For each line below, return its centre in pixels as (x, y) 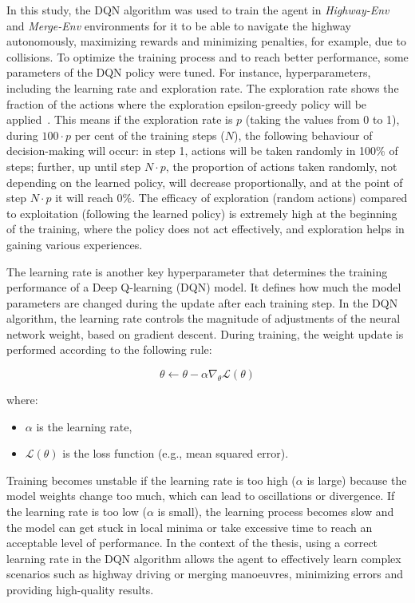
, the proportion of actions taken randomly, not (281, 166)
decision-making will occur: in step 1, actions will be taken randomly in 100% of (202, 151)
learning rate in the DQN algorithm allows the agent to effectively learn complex (204, 558)
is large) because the (357, 480)
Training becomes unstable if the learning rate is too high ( (151, 480)
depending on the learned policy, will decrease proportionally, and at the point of (205, 182)
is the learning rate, (84, 426)
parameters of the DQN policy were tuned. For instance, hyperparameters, (189, 72)
